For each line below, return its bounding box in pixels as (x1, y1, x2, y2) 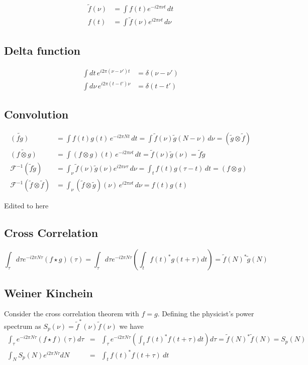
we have (119, 320, 144, 331)
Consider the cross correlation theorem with (4, 308, 139, 319)
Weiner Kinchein (4, 285, 93, 300)
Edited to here (4, 200, 49, 211)
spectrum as (4, 320, 41, 331)
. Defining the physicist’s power (157, 308, 254, 319)
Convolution (4, 106, 69, 122)
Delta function (4, 42, 80, 58)
